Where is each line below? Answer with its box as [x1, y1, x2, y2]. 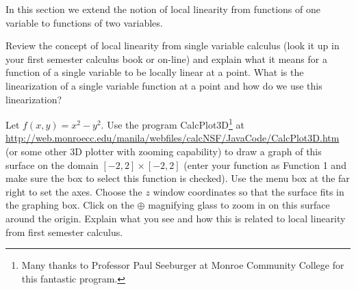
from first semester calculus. [5, 224, 123, 239]
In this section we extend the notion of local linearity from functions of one [5, 2, 320, 16]
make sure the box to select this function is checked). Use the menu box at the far [5, 171, 350, 185]
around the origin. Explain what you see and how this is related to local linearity [5, 211, 346, 225]
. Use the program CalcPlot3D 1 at [101, 116, 244, 131]
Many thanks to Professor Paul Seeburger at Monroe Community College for [21, 258, 344, 272]
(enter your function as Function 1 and [183, 157, 346, 172]
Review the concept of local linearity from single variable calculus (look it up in [5, 38, 340, 53]
